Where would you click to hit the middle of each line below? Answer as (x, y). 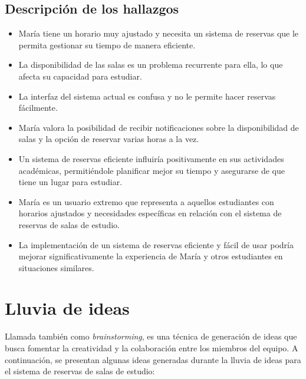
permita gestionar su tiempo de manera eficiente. (107, 45)
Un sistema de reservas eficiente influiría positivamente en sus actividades (151, 158)
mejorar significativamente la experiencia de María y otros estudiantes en (151, 256)
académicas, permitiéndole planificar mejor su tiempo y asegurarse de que (152, 170)
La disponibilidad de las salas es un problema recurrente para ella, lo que (151, 65)
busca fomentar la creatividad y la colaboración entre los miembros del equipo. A (152, 348)
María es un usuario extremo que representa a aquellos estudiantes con (146, 201)
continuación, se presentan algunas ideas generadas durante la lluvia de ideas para (153, 359)
